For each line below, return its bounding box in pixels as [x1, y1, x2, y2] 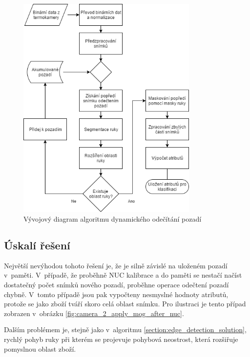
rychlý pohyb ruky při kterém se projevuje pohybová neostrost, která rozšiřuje [4, 334, 238, 344]
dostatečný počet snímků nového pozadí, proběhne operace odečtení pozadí [4, 280, 229, 290]
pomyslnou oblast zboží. [4, 343, 76, 354]
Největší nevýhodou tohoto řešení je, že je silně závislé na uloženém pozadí [4, 260, 228, 270]
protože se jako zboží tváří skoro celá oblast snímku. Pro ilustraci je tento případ [4, 299, 246, 309]
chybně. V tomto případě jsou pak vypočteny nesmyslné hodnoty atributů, [4, 289, 229, 299]
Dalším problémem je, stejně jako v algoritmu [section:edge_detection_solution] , [4, 324, 247, 335]
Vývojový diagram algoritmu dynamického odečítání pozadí [23, 214, 202, 224]
